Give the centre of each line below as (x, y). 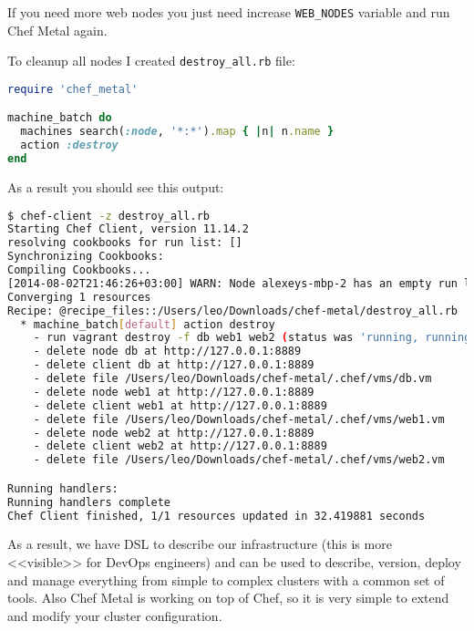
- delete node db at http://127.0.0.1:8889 (167, 352)
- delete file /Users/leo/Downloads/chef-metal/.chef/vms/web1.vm (239, 419)
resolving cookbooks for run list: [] (125, 243)
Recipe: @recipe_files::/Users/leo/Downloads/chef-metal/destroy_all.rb (232, 310)
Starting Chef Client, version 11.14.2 (128, 229)
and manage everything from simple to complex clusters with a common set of (226, 579)
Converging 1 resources (79, 297)
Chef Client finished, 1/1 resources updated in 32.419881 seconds (216, 516)
